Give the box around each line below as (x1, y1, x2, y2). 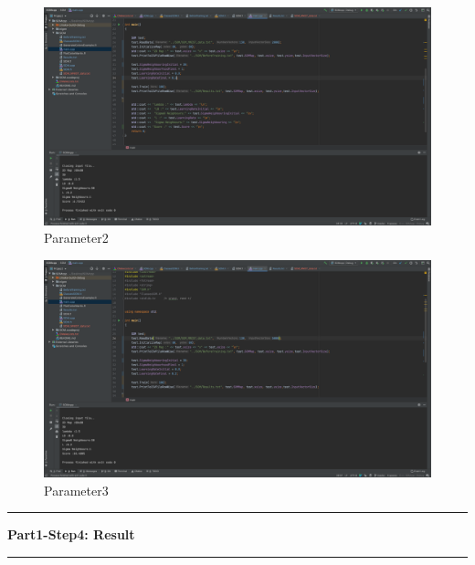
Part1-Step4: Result (7, 525, 135, 544)
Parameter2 (44, 228, 109, 247)
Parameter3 (44, 480, 109, 499)
